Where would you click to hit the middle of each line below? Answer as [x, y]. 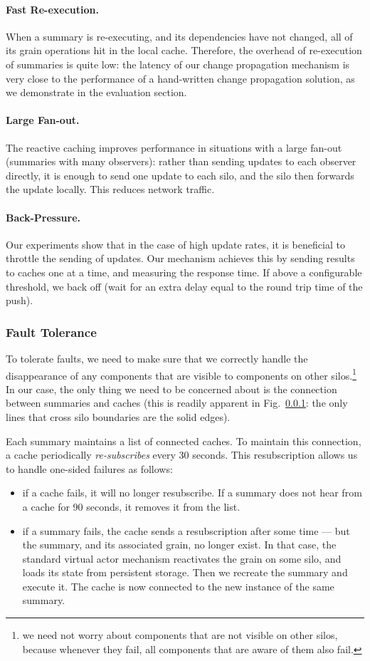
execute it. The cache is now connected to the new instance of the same [178, 586]
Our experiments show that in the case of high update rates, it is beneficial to [175, 244]
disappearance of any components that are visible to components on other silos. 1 [181, 374]
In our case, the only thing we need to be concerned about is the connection [171, 389]
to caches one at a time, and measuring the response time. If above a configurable [184, 272]
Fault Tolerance [51, 332]
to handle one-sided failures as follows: [89, 468]
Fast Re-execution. [52, 9]
